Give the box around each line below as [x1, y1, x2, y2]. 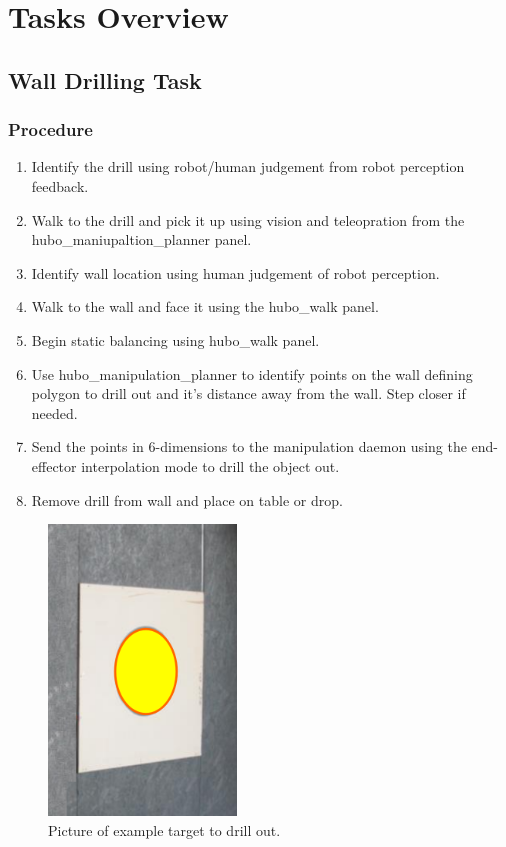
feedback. [31, 175, 89, 196]
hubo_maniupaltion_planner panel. [31, 229, 252, 250]
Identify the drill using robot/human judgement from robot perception [31, 156, 465, 177]
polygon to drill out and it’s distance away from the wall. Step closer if [31, 383, 466, 404]
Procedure [8, 117, 93, 142]
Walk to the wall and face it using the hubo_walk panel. [31, 296, 379, 317]
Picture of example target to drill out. [48, 820, 281, 840]
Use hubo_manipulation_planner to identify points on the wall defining [31, 363, 473, 384]
